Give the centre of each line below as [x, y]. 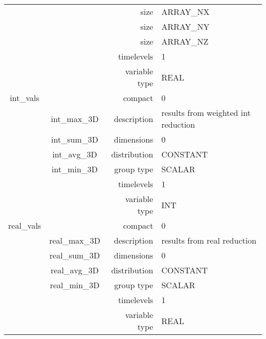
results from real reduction [209, 240]
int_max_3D [75, 118]
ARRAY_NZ [185, 41]
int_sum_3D [75, 139]
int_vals [25, 98]
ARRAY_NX [185, 12]
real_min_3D [75, 285]
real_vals [25, 225]
